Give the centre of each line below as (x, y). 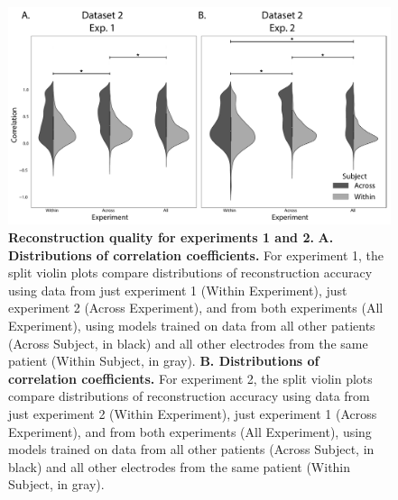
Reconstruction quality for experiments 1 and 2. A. (171, 236)
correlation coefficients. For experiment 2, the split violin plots (190, 378)
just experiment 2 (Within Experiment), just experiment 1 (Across (193, 413)
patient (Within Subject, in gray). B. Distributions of (164, 361)
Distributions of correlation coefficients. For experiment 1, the (196, 255)
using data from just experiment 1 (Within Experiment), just (178, 290)
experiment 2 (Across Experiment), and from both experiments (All (196, 308)
